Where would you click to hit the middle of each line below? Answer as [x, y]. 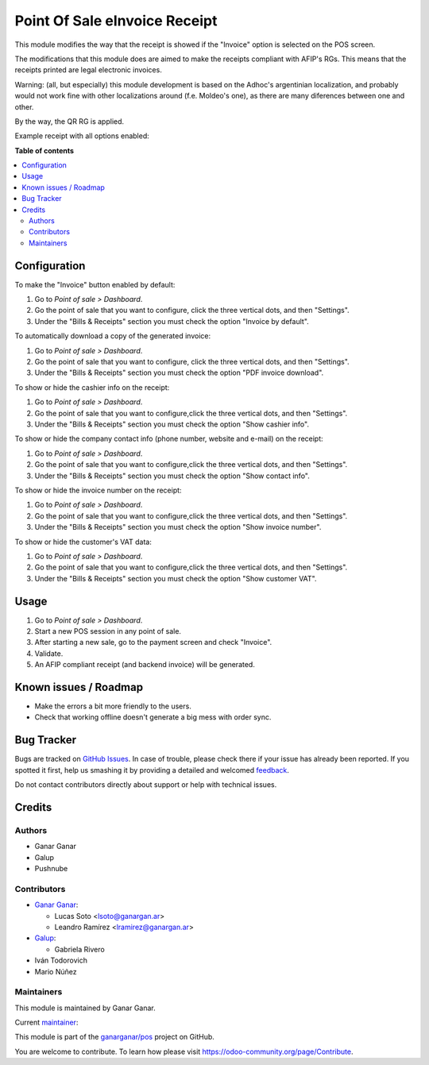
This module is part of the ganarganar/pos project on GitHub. [114, 1037]
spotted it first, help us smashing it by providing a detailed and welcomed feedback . [152, 770]
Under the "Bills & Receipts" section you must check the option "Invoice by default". [172, 321]
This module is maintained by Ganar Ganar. [85, 1008]
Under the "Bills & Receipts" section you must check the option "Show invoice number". [178, 527]
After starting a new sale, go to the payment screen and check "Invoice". [153, 642]
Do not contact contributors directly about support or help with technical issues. [146, 785]
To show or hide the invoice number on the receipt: [98, 490]
